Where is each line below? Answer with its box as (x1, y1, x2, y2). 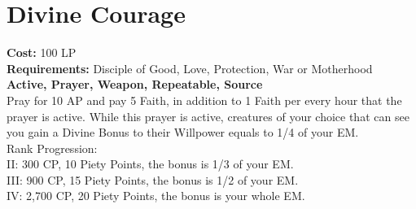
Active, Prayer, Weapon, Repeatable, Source (7, 76, 263, 93)
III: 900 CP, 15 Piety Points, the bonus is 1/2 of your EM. (7, 171, 299, 188)
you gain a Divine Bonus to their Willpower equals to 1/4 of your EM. (7, 124, 359, 141)
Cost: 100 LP (7, 44, 77, 61)
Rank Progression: (7, 139, 98, 156)
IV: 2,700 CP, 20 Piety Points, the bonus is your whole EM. (7, 187, 305, 204)
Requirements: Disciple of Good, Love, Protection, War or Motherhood (7, 59, 373, 76)
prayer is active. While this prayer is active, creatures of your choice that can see (7, 107, 409, 124)
